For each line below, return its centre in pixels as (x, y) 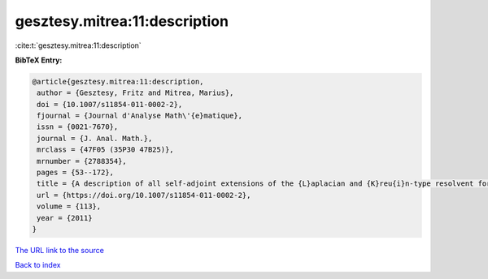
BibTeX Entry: (39, 60)
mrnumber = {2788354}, (82, 161)
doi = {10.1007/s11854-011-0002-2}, (110, 104)
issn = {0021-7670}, (78, 127)
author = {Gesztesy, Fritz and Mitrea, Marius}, (135, 93)
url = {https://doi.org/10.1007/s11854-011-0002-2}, (144, 195)
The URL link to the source (60, 250)
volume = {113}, (69, 206)
